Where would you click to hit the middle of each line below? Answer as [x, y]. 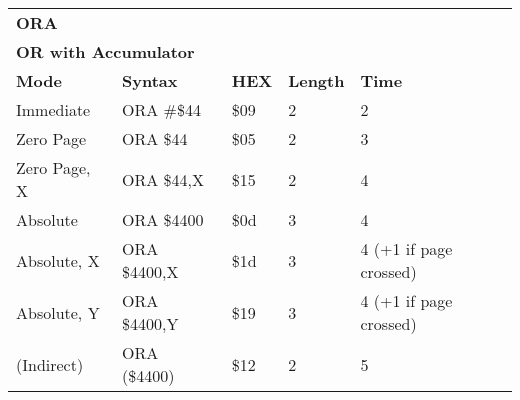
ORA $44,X [163, 179]
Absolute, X [58, 260]
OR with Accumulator [105, 51]
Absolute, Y [58, 312]
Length [316, 80]
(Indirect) [50, 364]
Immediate [53, 109]
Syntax [150, 80]
